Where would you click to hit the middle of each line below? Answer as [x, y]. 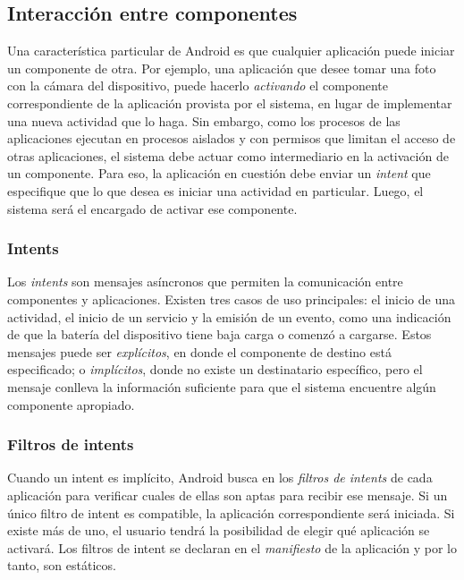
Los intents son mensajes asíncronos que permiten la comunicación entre [205, 281]
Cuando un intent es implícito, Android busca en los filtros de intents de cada [220, 478]
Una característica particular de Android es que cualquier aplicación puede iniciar [231, 51]
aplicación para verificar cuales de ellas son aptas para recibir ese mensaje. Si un [228, 495]
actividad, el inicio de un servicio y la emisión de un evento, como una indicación [229, 316]
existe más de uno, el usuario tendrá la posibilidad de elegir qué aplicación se [219, 530]
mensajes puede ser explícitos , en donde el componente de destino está [199, 351]
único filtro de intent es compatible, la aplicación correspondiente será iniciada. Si [231, 512]
